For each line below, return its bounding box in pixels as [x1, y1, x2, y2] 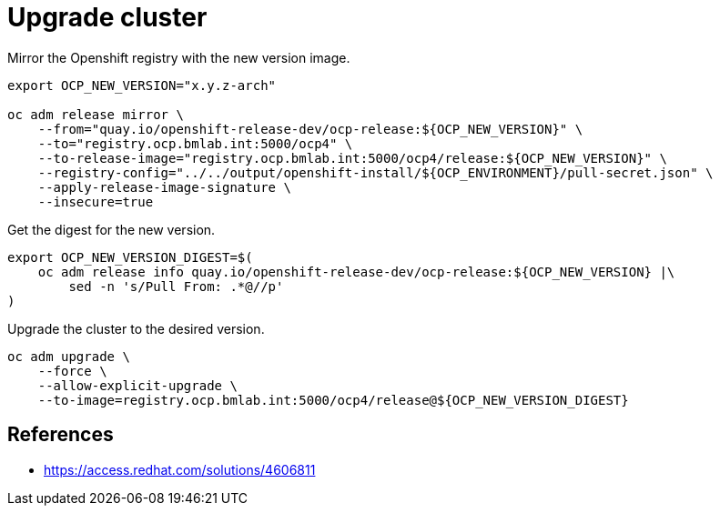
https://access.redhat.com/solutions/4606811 [44, 461, 316, 478]
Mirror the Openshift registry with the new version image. [7, 49, 350, 65]
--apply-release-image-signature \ [37, 179, 291, 195]
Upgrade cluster [7, 2, 208, 33]
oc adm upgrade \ [7, 348, 130, 364]
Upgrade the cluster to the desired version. [7, 320, 265, 337]
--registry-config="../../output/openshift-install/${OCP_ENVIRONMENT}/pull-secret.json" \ [37, 165, 714, 180]
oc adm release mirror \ [7, 106, 184, 122]
